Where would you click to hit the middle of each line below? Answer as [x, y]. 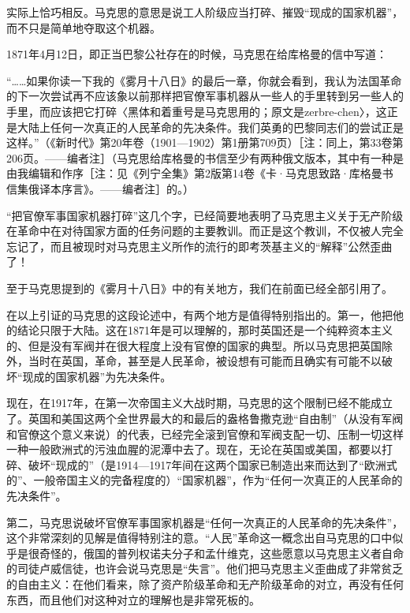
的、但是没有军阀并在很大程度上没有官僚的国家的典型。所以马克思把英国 [194, 345]
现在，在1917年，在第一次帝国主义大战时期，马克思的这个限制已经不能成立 [199, 403]
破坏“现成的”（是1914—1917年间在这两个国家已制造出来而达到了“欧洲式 [212, 464]
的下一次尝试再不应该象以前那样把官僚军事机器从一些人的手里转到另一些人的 [205, 96]
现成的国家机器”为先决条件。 [97, 376]
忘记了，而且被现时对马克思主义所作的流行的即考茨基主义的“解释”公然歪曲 [199, 246]
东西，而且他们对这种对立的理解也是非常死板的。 [133, 599]
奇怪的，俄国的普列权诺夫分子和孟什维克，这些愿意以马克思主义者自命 [221, 553]
